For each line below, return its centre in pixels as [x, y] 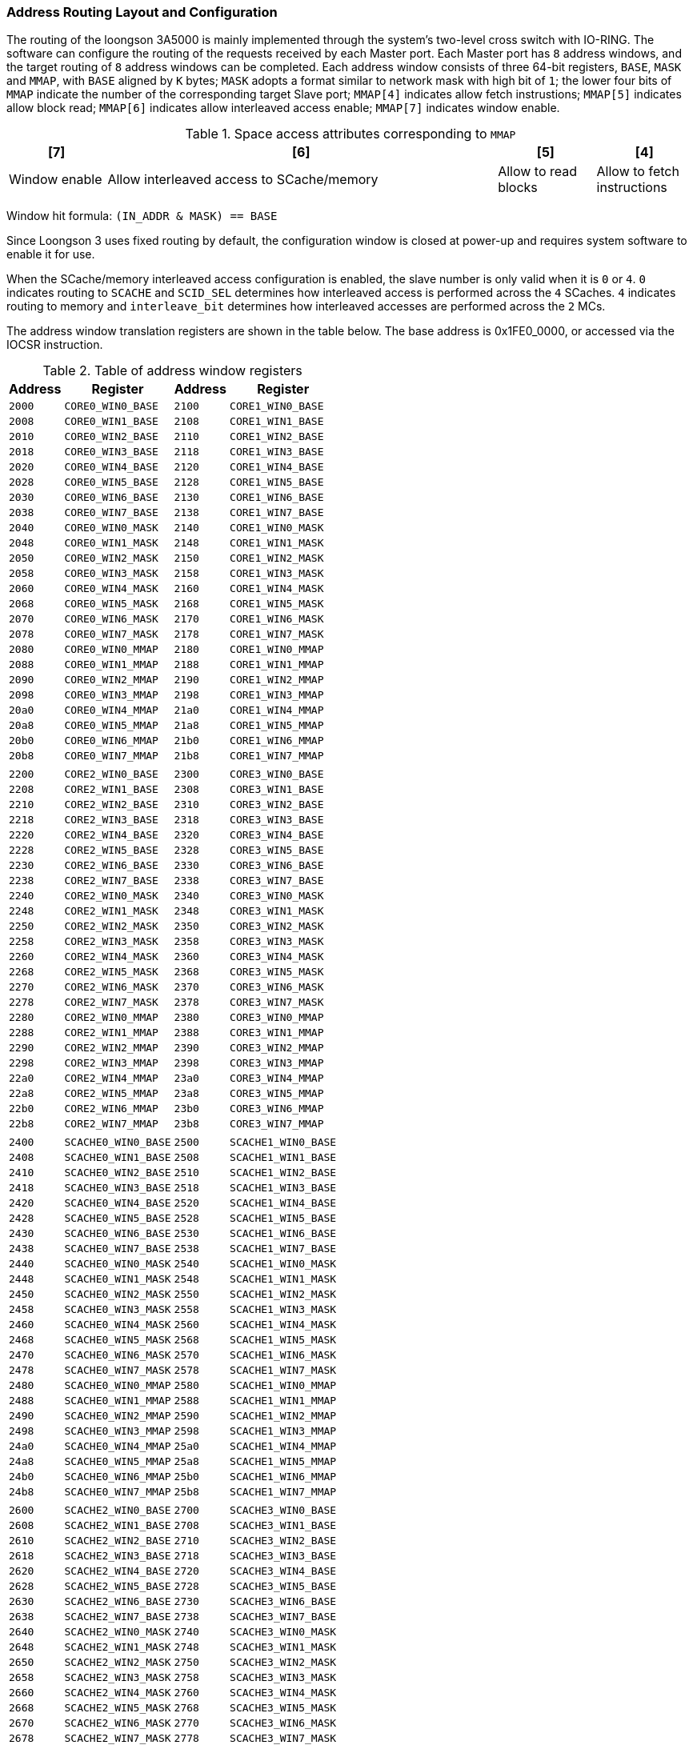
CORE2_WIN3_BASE [111, 820]
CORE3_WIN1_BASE [277, 790]
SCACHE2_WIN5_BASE [118, 1587]
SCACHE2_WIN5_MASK [118, 1708]
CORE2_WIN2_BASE [111, 805]
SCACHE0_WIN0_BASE [118, 1143]
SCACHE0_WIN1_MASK [118, 1279]
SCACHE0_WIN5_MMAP [118, 1462]
